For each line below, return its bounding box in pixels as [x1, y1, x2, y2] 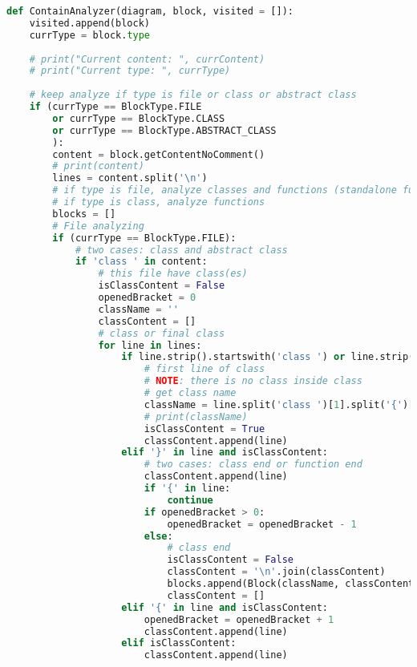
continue [167, 494, 213, 506]
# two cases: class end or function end [144, 459, 362, 471]
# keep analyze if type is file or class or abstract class [29, 89, 357, 101]
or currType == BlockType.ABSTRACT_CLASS [52, 124, 277, 136]
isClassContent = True [144, 422, 265, 435]
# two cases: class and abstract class [75, 244, 288, 256]
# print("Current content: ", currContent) [29, 53, 265, 65]
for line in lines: [98, 339, 202, 351]
